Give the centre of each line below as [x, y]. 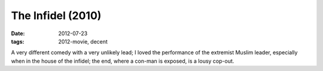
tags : [18, 41]
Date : [18, 33]
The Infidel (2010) [56, 16]
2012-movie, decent [83, 41]
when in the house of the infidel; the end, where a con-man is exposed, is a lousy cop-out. [123, 61]
